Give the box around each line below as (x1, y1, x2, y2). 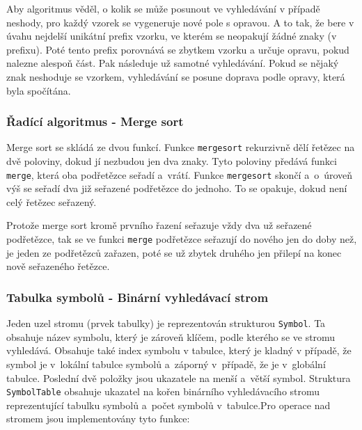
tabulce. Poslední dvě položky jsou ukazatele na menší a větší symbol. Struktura (6, 370, 351, 385)
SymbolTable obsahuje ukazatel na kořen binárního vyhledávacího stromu (6, 384, 320, 399)
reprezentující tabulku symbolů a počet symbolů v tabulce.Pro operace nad (6, 397, 331, 412)
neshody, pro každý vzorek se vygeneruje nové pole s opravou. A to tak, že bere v (6, 15, 354, 29)
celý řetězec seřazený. (6, 194, 97, 209)
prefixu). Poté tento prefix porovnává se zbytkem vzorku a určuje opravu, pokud (6, 42, 349, 56)
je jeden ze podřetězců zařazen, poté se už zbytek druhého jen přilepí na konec (6, 245, 342, 260)
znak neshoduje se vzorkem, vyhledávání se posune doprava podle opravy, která (6, 69, 345, 83)
